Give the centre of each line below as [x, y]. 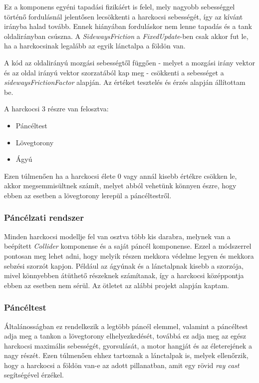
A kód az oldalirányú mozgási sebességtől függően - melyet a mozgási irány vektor [129, 62]
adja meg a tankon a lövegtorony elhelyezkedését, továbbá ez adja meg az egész [125, 336]
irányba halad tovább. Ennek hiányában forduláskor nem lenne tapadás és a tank [128, 26]
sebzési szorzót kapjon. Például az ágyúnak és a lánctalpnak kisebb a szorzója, [124, 265]
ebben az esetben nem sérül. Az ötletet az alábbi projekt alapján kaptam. [117, 285]
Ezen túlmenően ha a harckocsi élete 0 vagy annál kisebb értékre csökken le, [121, 176]
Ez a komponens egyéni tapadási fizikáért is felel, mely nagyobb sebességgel [120, 6]
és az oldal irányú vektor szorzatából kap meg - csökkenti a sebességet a [114, 72]
